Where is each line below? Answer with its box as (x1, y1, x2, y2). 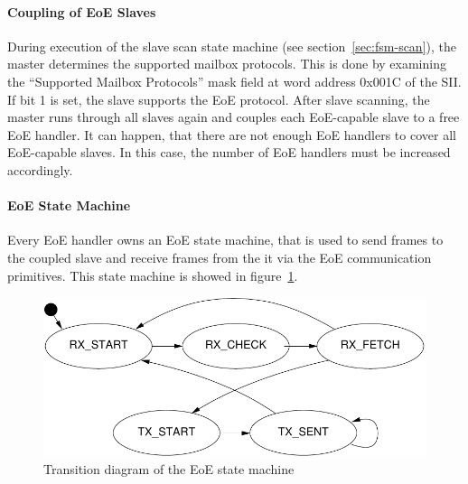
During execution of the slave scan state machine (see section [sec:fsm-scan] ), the (7, 36, 456, 55)
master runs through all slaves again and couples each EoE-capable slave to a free (7, 107, 460, 126)
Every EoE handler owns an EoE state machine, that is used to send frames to (7, 230, 444, 249)
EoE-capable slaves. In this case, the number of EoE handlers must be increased (7, 143, 451, 162)
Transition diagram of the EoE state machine (43, 459, 295, 478)
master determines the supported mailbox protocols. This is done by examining (7, 54, 446, 73)
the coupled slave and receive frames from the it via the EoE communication (7, 247, 432, 266)
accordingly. (7, 160, 73, 179)
